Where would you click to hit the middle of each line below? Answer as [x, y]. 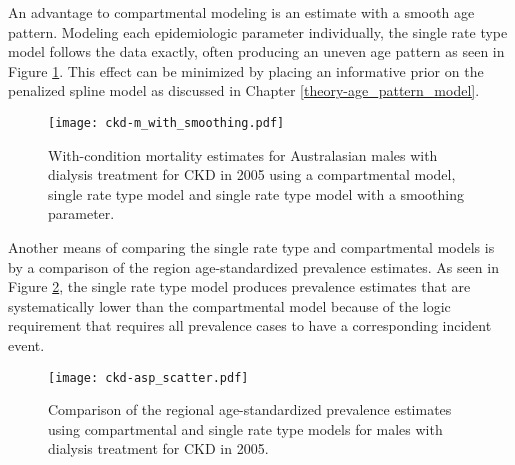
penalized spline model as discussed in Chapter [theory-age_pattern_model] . [244, 90]
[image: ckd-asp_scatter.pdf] [148, 377]
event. [26, 344]
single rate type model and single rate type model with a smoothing [256, 193]
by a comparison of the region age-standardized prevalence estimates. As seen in [253, 266]
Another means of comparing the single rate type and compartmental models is [251, 247]
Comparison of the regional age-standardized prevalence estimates [250, 409]
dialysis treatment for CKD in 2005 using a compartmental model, [252, 174]
